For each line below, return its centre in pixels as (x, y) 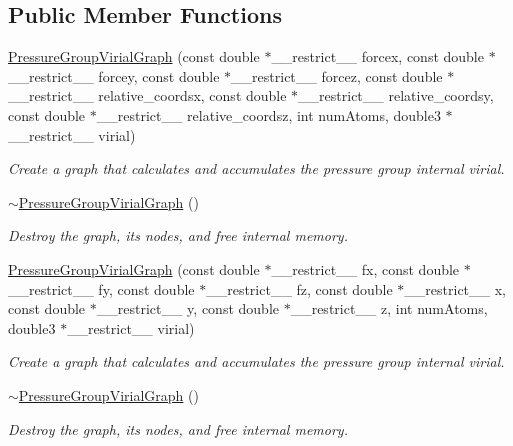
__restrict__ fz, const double (299, 288)
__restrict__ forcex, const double (377, 56)
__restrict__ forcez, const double (337, 75)
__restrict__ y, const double (187, 308)
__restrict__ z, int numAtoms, (389, 308)
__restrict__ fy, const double (101, 288)
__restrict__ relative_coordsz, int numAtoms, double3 (268, 114)
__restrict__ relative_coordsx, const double (147, 95)
